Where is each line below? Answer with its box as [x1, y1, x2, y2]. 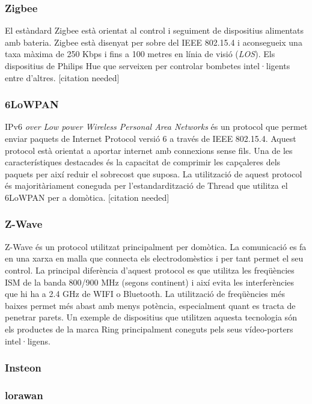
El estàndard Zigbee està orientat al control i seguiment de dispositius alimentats [5, 24, 304, 37]
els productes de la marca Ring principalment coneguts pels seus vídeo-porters [5, 322, 293, 335]
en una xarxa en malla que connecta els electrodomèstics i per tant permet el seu [5, 252, 304, 265]
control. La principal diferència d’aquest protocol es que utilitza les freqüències [5, 263, 295, 276]
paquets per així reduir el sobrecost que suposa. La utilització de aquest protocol [5, 167, 302, 180]
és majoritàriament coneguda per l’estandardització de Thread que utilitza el [5, 179, 288, 192]
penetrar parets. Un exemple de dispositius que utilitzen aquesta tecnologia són [5, 311, 297, 323]
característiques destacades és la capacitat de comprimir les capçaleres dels [5, 156, 281, 168]
